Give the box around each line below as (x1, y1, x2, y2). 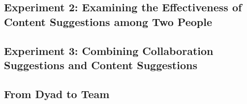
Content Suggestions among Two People (4, 14, 212, 29)
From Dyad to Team (4, 86, 110, 101)
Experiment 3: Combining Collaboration (4, 43, 214, 58)
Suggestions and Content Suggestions (4, 57, 197, 72)
